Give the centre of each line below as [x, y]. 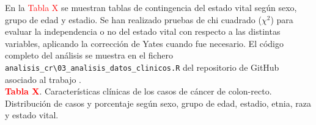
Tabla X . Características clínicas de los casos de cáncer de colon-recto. [138, 91]
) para [282, 19]
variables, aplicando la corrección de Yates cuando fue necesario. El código [144, 43]
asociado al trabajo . [43, 79]
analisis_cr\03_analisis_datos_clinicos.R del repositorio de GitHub [142, 67]
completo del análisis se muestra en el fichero [89, 55]
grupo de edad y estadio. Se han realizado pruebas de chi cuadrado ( [133, 19]
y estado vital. [32, 115]
